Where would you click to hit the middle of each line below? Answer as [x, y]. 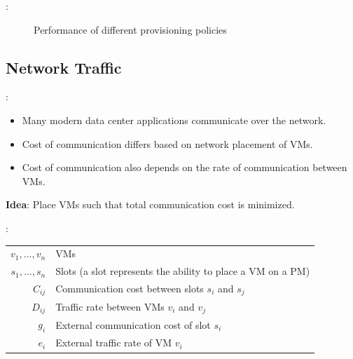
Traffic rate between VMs [110, 306]
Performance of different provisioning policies [130, 29]
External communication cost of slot [133, 324]
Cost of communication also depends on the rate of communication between [185, 167]
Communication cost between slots [130, 288]
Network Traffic [64, 67]
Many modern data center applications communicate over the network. [174, 120]
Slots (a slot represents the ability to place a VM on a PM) [183, 271]
